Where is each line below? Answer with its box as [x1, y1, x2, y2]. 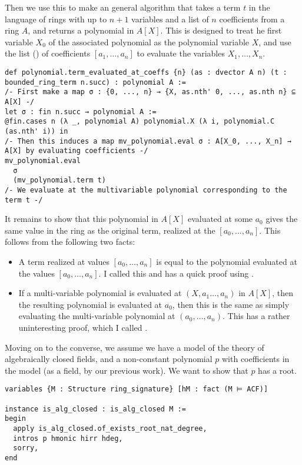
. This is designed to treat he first [160, 24, 282, 36]
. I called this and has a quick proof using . [98, 267, 254, 279]
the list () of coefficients [5, 47, 91, 59]
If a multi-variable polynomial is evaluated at [18, 287, 182, 299]
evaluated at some [187, 212, 253, 225]
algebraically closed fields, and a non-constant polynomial [5, 353, 213, 365]
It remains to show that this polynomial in [5, 212, 158, 225]
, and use [258, 35, 291, 48]
